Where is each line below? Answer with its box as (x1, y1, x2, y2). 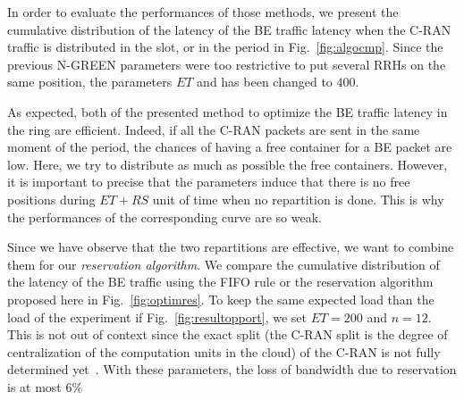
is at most (7, 377, 62, 396)
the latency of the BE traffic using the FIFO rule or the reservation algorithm (7, 272, 434, 291)
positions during (7, 189, 96, 208)
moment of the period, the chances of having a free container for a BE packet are (7, 137, 452, 156)
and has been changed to (197, 72, 333, 91)
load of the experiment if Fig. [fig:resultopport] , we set (7, 307, 307, 326)
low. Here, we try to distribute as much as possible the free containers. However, (7, 154, 448, 173)
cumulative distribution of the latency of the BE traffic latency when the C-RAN (7, 20, 451, 38)
